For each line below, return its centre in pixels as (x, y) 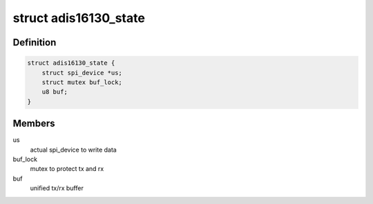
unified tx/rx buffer (57, 188)
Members (34, 124)
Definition (35, 42)
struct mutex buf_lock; (82, 82)
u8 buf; (55, 92)
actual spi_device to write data (73, 150)
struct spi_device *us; (82, 73)
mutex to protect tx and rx (67, 169)
